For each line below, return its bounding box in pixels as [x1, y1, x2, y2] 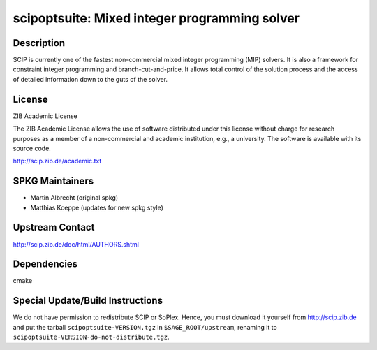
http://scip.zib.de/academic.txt [13, 157, 102, 166]
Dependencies [13, 258, 78, 270]
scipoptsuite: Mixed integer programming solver [13, 10, 300, 26]
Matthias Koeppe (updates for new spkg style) [30, 203, 163, 212]
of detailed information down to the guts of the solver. [13, 75, 168, 83]
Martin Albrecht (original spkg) [30, 194, 119, 202]
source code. [13, 144, 52, 152]
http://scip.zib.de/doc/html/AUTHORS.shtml [13, 240, 140, 248]
